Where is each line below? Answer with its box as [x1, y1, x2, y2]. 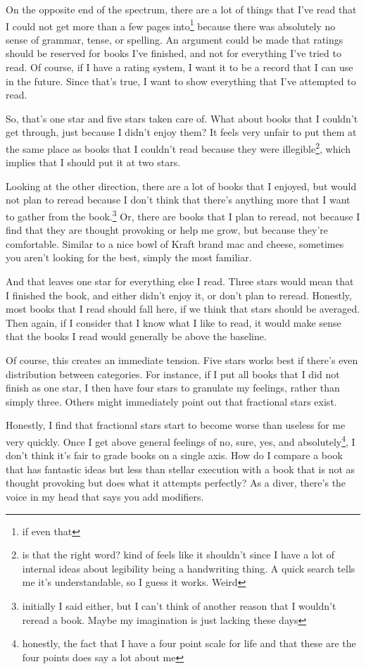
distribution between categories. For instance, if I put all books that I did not [6, 366, 340, 381]
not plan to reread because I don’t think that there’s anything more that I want [6, 192, 351, 207]
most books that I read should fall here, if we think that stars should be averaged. [6, 301, 360, 316]
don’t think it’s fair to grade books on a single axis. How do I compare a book [6, 448, 343, 463]
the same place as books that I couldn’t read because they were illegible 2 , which [6, 139, 351, 156]
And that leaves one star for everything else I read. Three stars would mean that [6, 274, 354, 289]
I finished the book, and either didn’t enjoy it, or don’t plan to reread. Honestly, [6, 287, 352, 302]
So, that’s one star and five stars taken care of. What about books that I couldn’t [6, 111, 358, 125]
